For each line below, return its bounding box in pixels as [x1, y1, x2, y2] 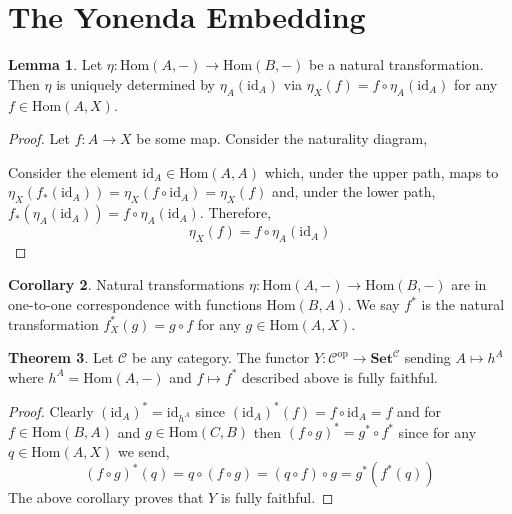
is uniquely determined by [56, 73, 215, 94]
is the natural [421, 294, 505, 315]
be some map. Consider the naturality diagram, [136, 128, 428, 149]
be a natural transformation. [309, 54, 484, 75]
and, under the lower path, [271, 181, 436, 202]
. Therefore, [199, 202, 272, 223]
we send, [117, 440, 170, 461]
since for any [398, 421, 477, 442]
